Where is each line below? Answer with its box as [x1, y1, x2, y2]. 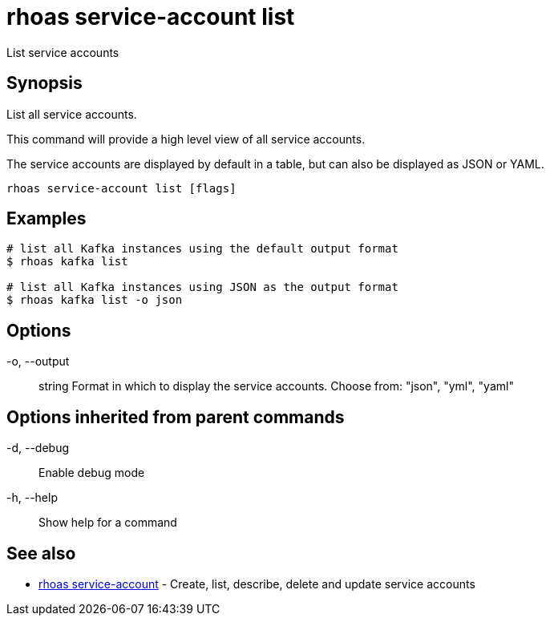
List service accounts [6, 45, 119, 59]
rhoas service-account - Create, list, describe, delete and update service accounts [38, 576, 475, 591]
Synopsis [6, 73, 83, 94]
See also [6, 543, 76, 563]
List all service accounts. [6, 107, 137, 121]
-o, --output [6, 354, 70, 369]
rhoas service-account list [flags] [6, 181, 237, 195]
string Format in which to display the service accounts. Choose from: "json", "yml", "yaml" [38, 379, 514, 394]
